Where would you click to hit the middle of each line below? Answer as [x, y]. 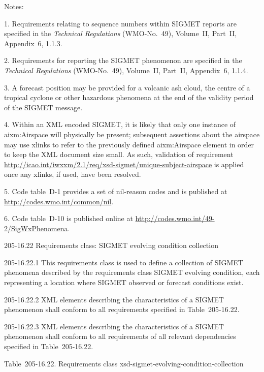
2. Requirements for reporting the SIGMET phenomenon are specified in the [123, 60]
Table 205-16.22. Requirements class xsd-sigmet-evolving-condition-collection [124, 363]
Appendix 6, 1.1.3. [33, 43]
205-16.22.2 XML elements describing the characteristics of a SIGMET [114, 299]
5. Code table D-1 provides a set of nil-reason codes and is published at [116, 191]
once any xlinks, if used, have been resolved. [73, 174]
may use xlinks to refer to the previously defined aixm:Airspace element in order [129, 144]
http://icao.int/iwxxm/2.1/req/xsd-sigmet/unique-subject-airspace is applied [124, 164]
